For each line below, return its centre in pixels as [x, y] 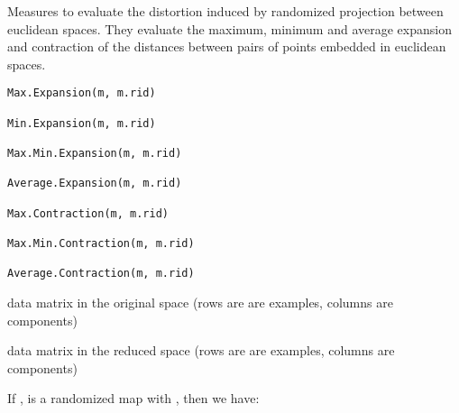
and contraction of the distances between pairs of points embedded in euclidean [227, 46]
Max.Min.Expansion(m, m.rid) [95, 153]
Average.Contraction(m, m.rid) [101, 274]
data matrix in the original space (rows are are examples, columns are [200, 302]
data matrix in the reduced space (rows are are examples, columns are [201, 350]
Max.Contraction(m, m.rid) [88, 213]
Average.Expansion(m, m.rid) [95, 184]
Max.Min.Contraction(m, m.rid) [101, 243]
